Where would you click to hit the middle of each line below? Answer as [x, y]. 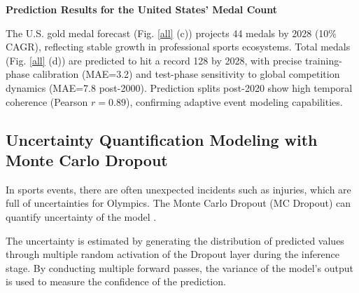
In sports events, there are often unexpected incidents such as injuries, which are [178, 189]
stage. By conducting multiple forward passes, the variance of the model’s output [179, 267]
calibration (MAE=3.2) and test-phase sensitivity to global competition [186, 74]
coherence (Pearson [47, 101]
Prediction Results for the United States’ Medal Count [142, 9]
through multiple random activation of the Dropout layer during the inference [173, 254]
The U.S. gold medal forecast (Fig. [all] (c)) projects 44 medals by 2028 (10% [171, 33]
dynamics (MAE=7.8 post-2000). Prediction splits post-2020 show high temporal [179, 87]
